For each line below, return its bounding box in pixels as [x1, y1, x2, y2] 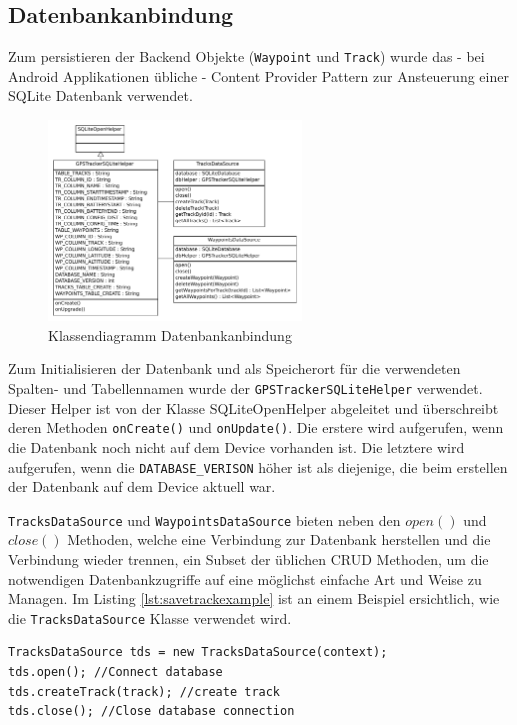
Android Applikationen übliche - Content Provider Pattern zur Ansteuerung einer [8, 65, 509, 86]
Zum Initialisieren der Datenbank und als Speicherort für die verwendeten [8, 358, 461, 379]
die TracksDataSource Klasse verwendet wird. [8, 607, 292, 628]
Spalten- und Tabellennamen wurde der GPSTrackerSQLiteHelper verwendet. [8, 378, 483, 399]
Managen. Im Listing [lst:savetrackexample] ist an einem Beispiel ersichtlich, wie [8, 588, 500, 609]
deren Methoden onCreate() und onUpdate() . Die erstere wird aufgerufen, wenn [8, 417, 504, 438]
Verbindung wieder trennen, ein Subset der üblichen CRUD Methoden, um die [8, 549, 489, 570]
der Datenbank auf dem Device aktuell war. [8, 476, 276, 497]
